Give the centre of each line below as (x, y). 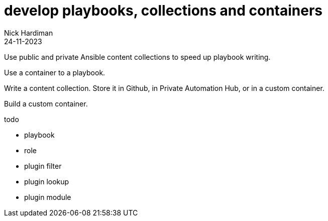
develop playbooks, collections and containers (163, 11)
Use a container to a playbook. (55, 72)
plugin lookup (47, 181)
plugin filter (43, 166)
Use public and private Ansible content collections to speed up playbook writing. (137, 57)
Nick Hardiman (29, 33)
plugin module (48, 197)
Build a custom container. (46, 103)
